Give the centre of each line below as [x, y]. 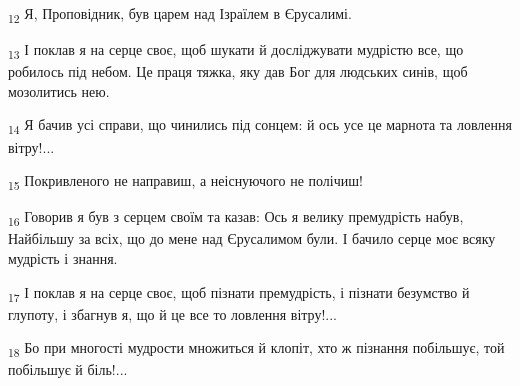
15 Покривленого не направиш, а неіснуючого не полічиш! [185, 181]
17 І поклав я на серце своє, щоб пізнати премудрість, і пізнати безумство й [239, 293]
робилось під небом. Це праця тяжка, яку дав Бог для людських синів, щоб [238, 71]
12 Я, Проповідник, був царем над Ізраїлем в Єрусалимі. [180, 14]
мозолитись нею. [59, 90]
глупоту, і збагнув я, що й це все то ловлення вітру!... [172, 313]
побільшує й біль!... [68, 369]
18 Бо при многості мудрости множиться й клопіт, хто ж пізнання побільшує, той [256, 349]
